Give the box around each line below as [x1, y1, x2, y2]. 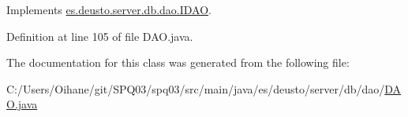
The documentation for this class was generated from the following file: [6, 54, 350, 71]
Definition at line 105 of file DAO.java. [6, 27, 193, 44]
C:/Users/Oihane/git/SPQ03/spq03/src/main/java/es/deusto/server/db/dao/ [6, 80, 385, 97]
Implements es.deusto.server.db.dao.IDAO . [6, 2, 211, 17]
